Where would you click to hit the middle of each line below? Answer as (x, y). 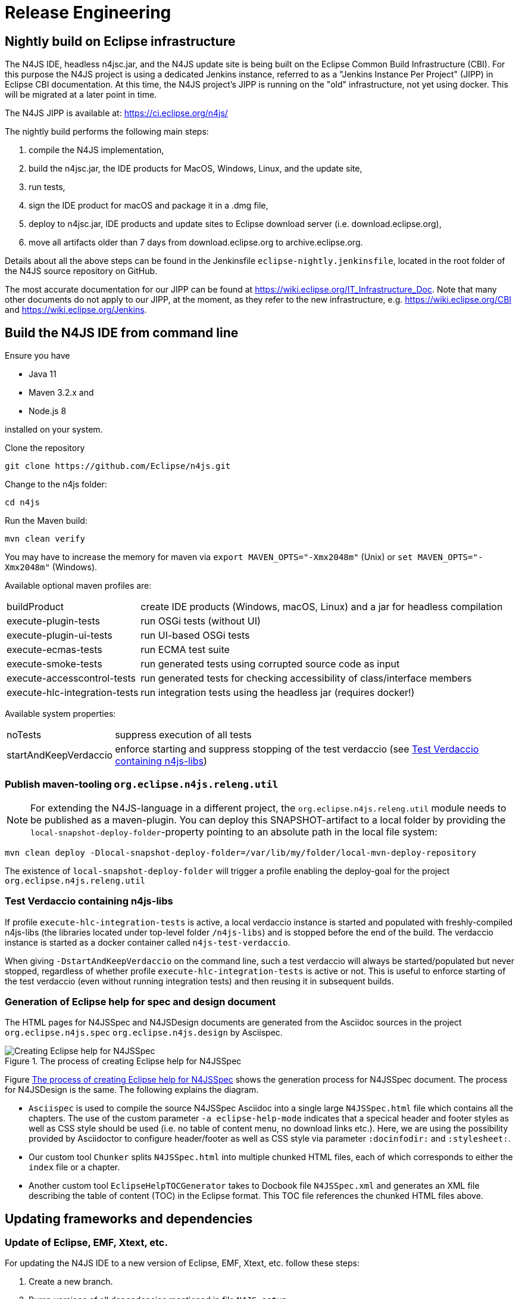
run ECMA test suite (185, 650)
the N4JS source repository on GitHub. (81, 271)
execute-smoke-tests (54, 664)
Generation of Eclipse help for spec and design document (140, 1001)
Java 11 (43, 374)
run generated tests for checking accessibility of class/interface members (306, 678)
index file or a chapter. (74, 1167)
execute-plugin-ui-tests (60, 635)
